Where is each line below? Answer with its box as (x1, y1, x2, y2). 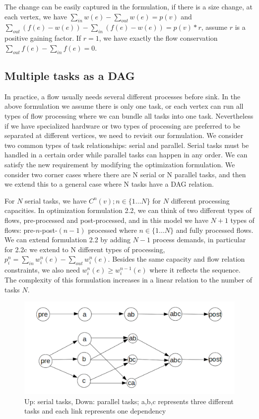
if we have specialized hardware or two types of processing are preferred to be (4, 120, 241, 131)
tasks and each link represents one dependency (24, 406, 166, 416)
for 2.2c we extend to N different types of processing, (4, 244, 165, 254)
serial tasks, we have (25, 195, 87, 206)
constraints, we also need (4, 265, 80, 275)
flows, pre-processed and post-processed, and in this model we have (4, 214, 208, 225)
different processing (171, 195, 230, 206)
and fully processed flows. (176, 224, 254, 235)
